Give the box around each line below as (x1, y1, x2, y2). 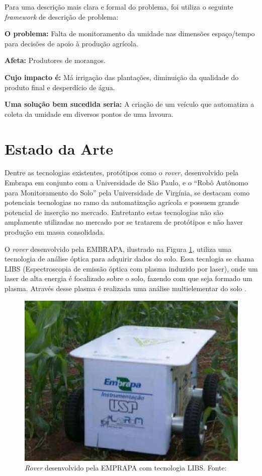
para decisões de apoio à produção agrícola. (5, 38, 138, 48)
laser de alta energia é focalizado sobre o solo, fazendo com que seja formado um (5, 273, 252, 284)
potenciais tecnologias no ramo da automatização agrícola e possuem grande (5, 197, 239, 208)
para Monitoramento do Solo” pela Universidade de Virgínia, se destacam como (5, 187, 250, 197)
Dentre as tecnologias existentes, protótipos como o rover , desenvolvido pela (5, 167, 239, 178)
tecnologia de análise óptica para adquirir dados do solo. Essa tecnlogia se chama (5, 253, 254, 264)
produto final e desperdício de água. (5, 82, 115, 92)
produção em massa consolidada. (5, 227, 105, 237)
